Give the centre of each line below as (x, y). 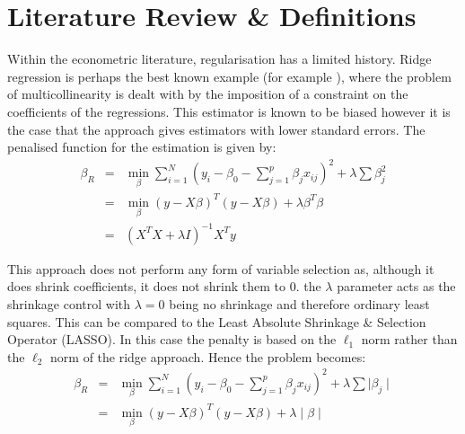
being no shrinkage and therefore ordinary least (299, 303)
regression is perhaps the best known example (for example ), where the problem (229, 76)
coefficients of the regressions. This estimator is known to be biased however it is (229, 111)
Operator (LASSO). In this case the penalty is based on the (172, 339)
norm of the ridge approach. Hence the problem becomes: (208, 356)
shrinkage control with (69, 303)
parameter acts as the (396, 286)
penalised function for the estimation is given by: (142, 147)
